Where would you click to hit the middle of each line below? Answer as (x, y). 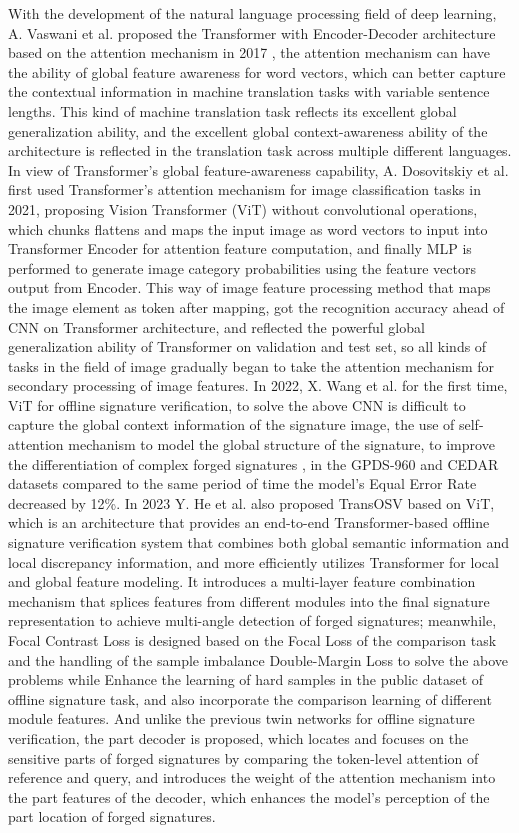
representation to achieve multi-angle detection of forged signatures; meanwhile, (252, 620)
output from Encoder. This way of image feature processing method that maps (249, 287)
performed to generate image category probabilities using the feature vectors (242, 267)
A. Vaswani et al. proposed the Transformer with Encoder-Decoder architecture (252, 32)
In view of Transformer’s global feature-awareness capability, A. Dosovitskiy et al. (258, 169)
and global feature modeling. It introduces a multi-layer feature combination (242, 581)
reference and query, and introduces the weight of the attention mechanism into (252, 777)
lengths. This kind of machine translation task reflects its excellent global (232, 110)
